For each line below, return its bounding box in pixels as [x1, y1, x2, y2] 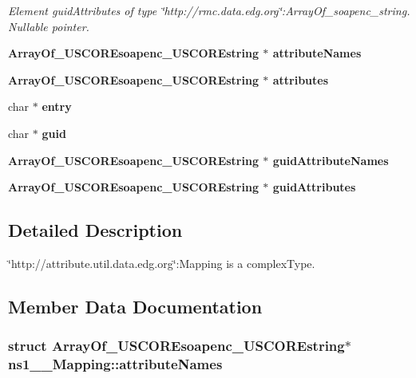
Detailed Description [8, 218, 183, 242]
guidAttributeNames [272, 152, 389, 168]
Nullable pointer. [8, 18, 89, 34]
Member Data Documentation [8, 293, 263, 318]
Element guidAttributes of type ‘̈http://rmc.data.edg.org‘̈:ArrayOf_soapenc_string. [8, 2, 410, 18]
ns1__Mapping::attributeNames [8, 354, 223, 374]
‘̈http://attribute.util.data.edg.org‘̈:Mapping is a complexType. [8, 254, 315, 271]
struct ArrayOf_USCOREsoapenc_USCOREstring [8, 336, 345, 356]
